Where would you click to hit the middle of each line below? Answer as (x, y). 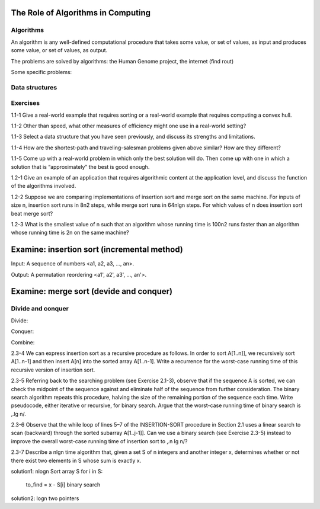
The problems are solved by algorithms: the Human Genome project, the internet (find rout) (122, 61)
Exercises (25, 103)
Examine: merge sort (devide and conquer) (92, 291)
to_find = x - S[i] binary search (63, 485)
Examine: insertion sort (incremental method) (97, 250)
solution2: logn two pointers (45, 498)
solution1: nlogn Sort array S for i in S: (57, 472)
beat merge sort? (32, 213)
